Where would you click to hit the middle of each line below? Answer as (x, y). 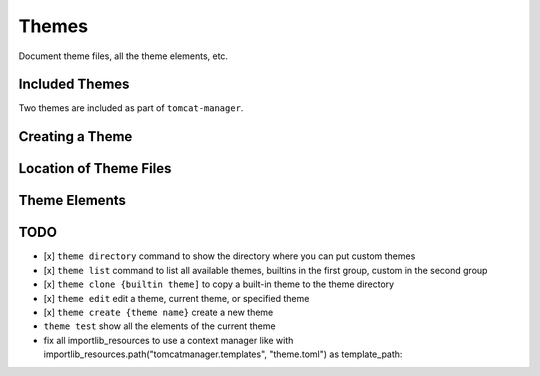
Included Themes (74, 84)
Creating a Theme (75, 136)
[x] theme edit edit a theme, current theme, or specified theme (176, 298)
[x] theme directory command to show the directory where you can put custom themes (229, 256)
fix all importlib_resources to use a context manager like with (168, 340)
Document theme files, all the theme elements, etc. (123, 56)
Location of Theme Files (95, 168)
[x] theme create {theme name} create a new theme (158, 312)
